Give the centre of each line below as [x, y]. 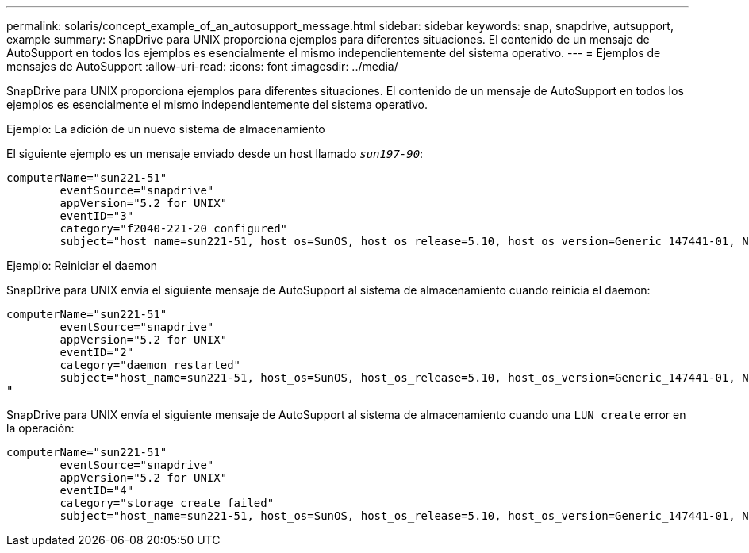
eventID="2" [97, 352]
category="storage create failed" [167, 503]
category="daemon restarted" [150, 365]
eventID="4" [97, 490]
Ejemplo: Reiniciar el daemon [82, 265]
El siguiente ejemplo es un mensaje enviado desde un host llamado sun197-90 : [215, 154]
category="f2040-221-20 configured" [174, 228]
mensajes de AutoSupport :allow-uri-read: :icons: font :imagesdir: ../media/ [202, 66]
